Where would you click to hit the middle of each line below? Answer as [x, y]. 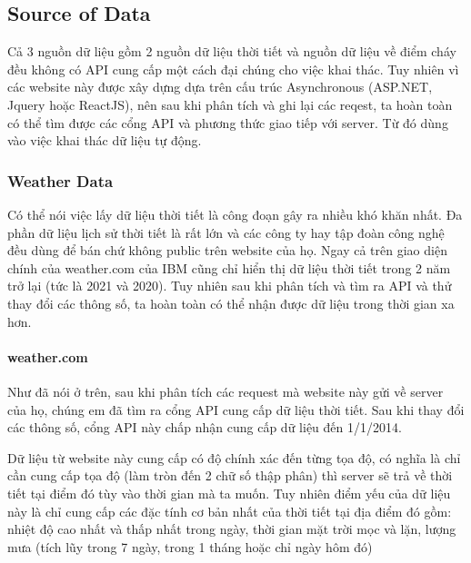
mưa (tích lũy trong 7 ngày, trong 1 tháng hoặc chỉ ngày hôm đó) [190, 546]
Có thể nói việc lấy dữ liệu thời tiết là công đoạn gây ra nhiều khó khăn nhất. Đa [235, 214]
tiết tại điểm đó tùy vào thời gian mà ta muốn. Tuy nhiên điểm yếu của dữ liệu [229, 493]
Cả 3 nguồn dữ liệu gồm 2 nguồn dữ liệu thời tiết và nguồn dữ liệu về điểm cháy [232, 51]
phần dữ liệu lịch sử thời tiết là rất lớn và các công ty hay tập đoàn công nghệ [226, 232]
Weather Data [60, 180]
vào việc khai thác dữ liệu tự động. [105, 140]
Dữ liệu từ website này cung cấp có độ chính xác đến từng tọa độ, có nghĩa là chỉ [234, 457]
